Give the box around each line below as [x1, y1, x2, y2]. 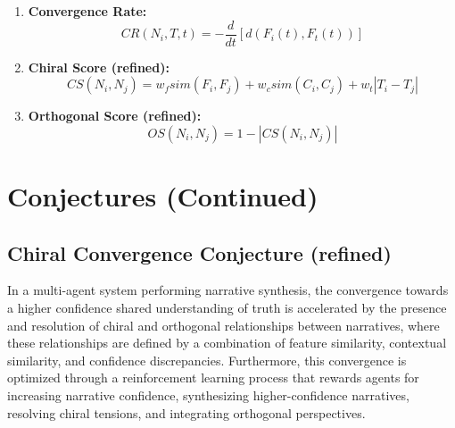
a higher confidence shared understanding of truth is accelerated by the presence [7, 298, 447, 317]
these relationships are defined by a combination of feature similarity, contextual [7, 333, 447, 352]
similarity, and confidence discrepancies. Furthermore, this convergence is [7, 350, 407, 369]
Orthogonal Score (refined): [28, 106, 202, 125]
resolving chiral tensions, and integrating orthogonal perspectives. [7, 403, 366, 422]
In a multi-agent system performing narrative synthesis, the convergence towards [7, 281, 449, 299]
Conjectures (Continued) [7, 178, 318, 214]
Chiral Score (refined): [28, 57, 170, 76]
